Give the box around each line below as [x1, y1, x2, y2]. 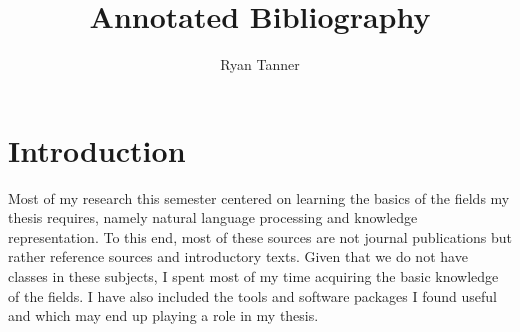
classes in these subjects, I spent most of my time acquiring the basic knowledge [8, 266, 499, 287]
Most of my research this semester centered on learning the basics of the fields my [8, 187, 510, 208]
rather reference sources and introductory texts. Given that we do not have [8, 246, 468, 267]
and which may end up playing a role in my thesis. [8, 305, 319, 326]
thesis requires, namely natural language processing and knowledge [8, 207, 418, 228]
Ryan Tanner [220, 54, 300, 75]
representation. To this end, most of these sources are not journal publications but [8, 226, 512, 247]
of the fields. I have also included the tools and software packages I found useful [8, 285, 497, 306]
